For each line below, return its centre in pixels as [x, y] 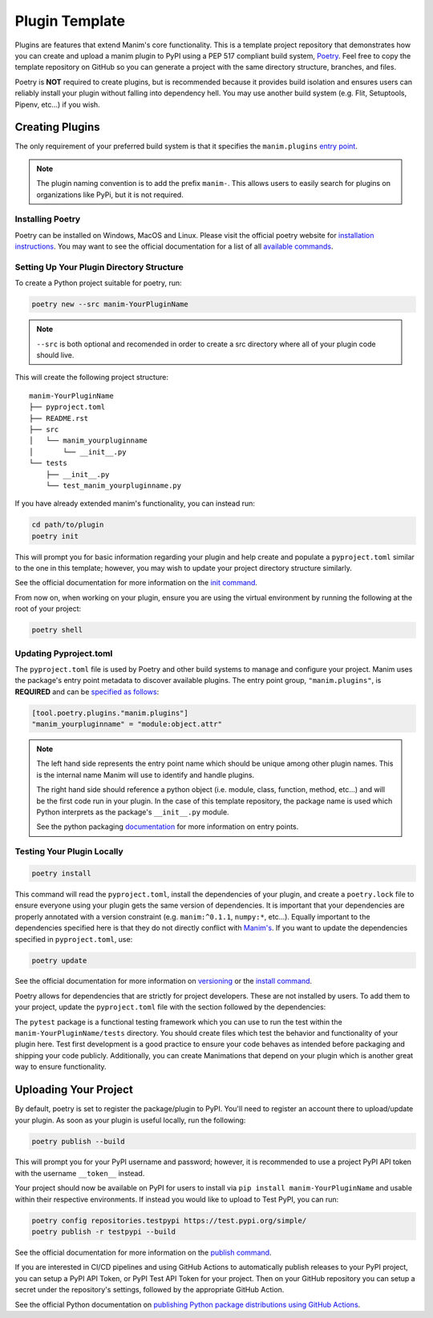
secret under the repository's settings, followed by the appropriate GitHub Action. [150, 1290]
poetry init [55, 536]
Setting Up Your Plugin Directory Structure [99, 267]
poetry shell [57, 630]
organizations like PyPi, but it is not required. [110, 194]
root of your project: [48, 608]
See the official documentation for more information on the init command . [136, 583]
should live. [55, 355]
